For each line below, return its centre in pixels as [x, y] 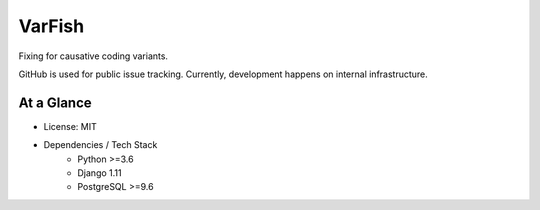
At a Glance [55, 102]
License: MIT [70, 126]
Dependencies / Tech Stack [100, 145]
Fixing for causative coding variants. [93, 56]
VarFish [51, 26]
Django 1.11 [99, 173]
